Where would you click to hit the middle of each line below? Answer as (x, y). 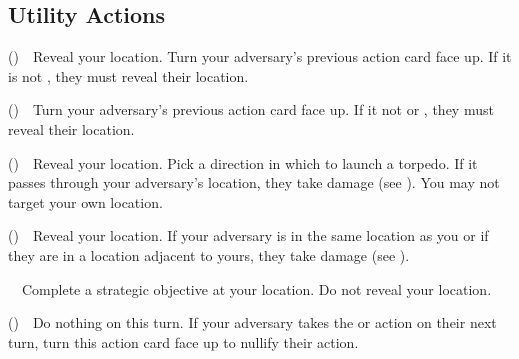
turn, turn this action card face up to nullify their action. (183, 341)
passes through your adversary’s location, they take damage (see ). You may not (254, 182)
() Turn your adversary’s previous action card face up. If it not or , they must (251, 109)
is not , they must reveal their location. (128, 75)
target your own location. (85, 201)
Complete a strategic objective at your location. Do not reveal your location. (256, 288)
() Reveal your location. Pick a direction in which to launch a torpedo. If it (243, 162)
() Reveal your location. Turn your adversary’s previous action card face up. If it (260, 56)
